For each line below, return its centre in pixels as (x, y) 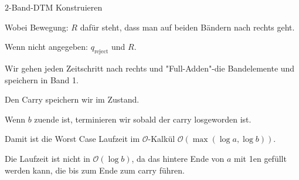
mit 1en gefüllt (260, 158)
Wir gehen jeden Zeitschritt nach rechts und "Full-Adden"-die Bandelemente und (150, 68)
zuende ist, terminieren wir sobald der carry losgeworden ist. (143, 119)
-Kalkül (162, 139)
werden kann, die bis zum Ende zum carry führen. (95, 170)
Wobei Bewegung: (37, 27)
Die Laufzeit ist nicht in (47, 158)
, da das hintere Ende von (178, 158)
